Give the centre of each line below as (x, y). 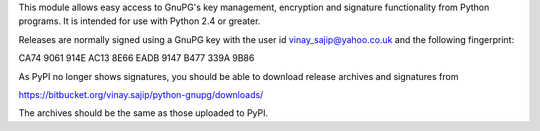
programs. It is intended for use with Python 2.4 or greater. (139, 21)
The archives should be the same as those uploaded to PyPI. (143, 113)
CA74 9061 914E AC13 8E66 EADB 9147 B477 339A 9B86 (136, 58)
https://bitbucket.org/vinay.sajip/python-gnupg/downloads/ (141, 94)
